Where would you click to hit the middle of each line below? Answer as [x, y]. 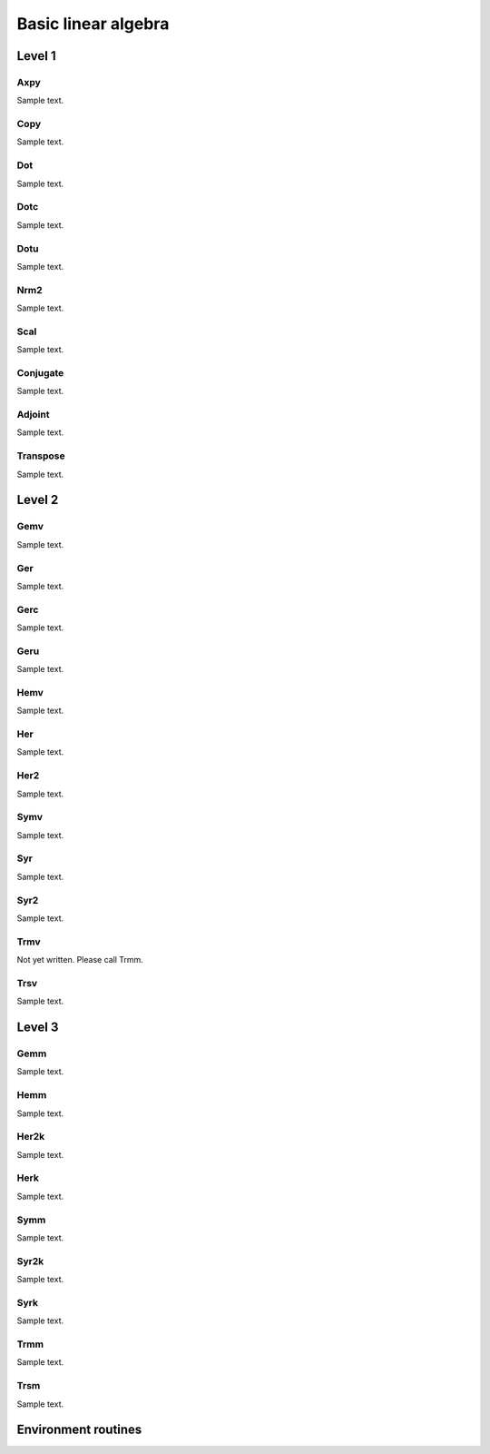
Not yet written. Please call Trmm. [80, 960]
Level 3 [38, 1028]
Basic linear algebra [93, 24]
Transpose [41, 456]
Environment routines [79, 1430]
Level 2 [38, 500]
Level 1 [36, 56]
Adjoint [33, 415]
